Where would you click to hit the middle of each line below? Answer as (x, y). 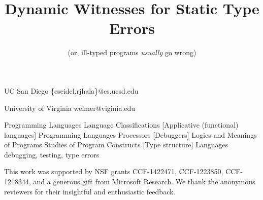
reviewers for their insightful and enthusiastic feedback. (90, 191)
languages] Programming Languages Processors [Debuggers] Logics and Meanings (130, 134)
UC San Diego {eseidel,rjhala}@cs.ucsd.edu (71, 90)
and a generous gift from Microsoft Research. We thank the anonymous (144, 182)
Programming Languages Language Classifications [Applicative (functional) (121, 125)
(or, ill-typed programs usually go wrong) (132, 52)
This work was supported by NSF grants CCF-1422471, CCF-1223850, (114, 171)
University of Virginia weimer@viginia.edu (70, 108)
